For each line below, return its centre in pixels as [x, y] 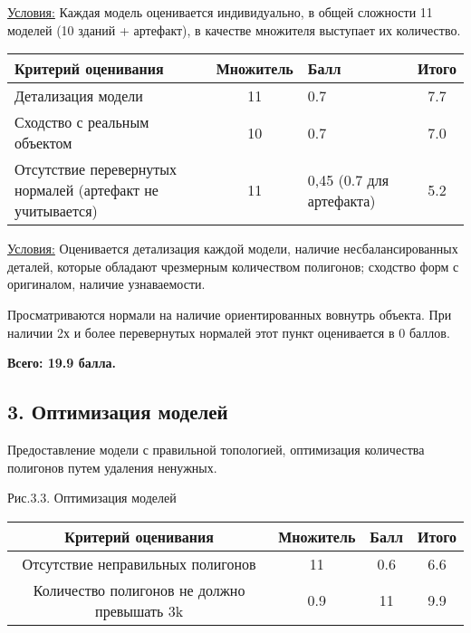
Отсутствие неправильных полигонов [139, 563]
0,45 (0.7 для [348, 179]
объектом [43, 143]
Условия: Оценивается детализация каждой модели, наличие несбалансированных [233, 249]
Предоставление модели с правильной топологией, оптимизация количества [216, 449]
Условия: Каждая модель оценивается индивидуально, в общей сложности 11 [220, 12]
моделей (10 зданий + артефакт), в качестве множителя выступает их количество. [234, 29]
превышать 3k [139, 610]
